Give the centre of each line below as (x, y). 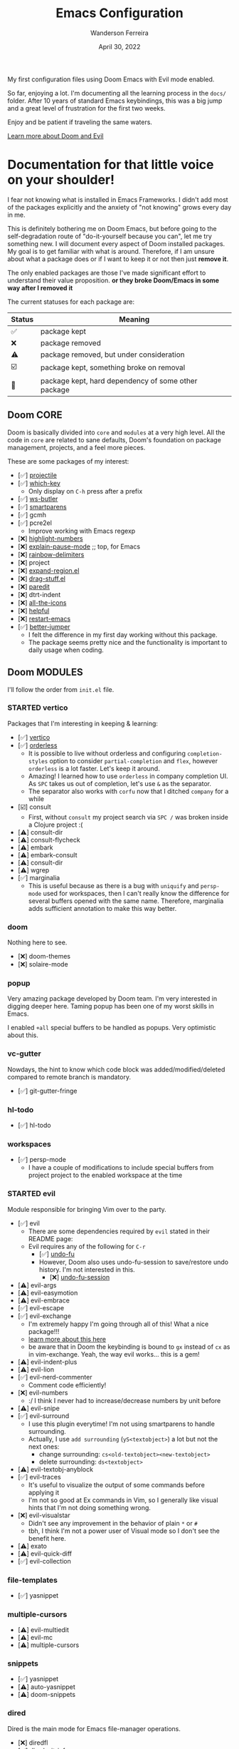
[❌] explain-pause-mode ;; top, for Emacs (79, 546)
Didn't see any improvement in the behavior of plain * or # (113, 1523)
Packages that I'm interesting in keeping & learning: (83, 723)
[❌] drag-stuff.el (42, 578)
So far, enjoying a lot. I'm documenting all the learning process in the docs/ (117, 93)
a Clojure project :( (55, 825)
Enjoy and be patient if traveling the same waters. (80, 122)
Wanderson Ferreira (119, 33)
